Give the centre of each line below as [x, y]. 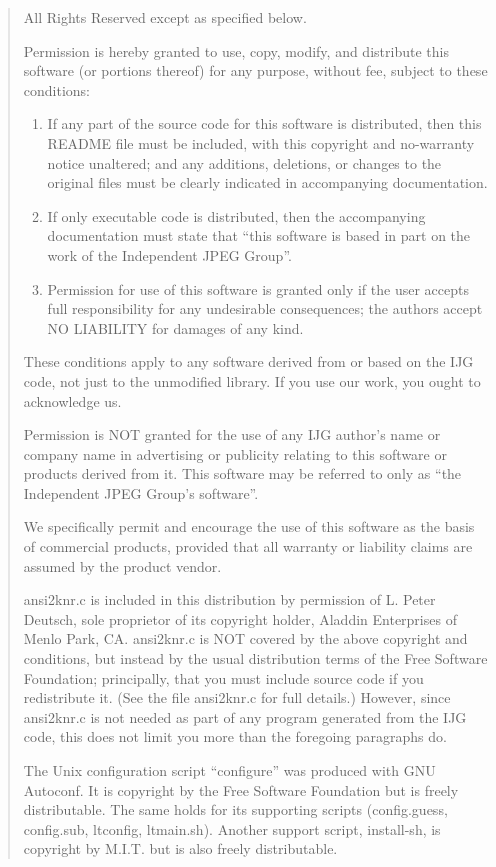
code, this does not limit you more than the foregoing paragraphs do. [235, 736]
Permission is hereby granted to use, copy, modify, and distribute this [236, 50]
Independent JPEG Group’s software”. [141, 492]
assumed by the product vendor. [122, 565]
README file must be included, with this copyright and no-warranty [261, 142]
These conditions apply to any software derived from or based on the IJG [248, 361]
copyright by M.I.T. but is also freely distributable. [180, 848]
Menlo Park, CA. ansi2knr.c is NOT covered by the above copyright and [245, 638]
